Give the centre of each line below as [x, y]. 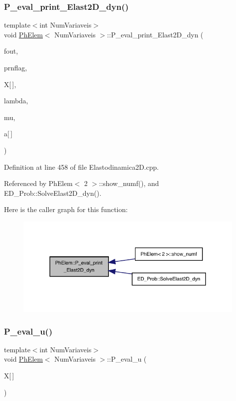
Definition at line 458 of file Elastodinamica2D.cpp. [82, 167]
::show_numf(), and [129, 183]
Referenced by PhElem [38, 183]
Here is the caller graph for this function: [66, 209]
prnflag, [16, 67]
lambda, [16, 101]
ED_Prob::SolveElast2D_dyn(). [53, 193]
